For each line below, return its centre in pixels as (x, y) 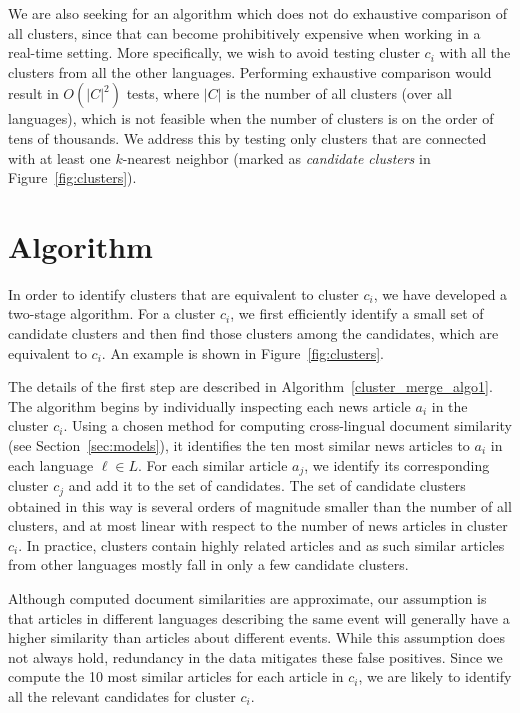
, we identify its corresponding (397, 464)
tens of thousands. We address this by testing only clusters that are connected (247, 137)
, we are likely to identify (435, 676)
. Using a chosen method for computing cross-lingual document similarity (287, 425)
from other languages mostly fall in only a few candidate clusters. (208, 564)
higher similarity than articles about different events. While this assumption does (256, 637)
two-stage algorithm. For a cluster (112, 313)
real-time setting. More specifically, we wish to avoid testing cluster (214, 52)
